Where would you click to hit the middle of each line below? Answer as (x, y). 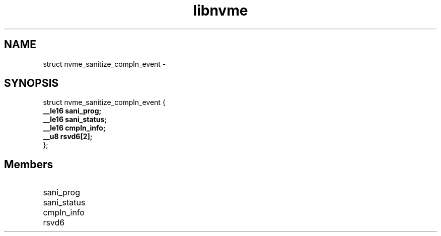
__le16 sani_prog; (72, 111)
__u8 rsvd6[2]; (68, 137)
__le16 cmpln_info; (74, 128)
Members (29, 164)
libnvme (220, 11)
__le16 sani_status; (75, 120)
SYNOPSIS (31, 83)
